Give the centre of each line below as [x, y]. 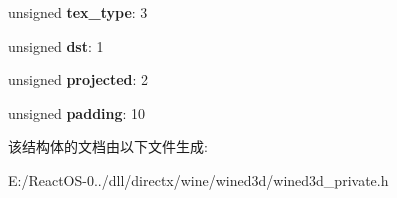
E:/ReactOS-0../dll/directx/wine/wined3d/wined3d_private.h [198, 179]
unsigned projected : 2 [78, 79]
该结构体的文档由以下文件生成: [108, 146]
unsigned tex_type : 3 [78, 12]
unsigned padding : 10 [77, 112]
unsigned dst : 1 [56, 45]
